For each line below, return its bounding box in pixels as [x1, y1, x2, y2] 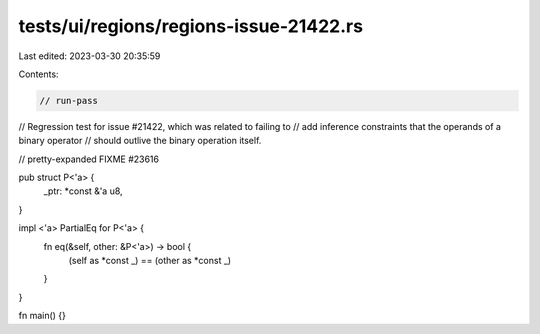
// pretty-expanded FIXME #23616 [18, 153, 160, 165]
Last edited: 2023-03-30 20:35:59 [18, 50, 161, 62]
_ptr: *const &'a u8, [43, 185, 124, 197]
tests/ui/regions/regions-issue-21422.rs [18, 15, 364, 37]
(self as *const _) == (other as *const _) [68, 255, 232, 267]
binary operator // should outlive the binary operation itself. [18, 135, 262, 147]
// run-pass [39, 95, 99, 106]
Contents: [18, 68, 59, 80]
